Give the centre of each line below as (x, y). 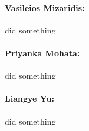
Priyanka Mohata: (42, 53)
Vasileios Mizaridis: (45, 7)
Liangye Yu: (29, 98)
